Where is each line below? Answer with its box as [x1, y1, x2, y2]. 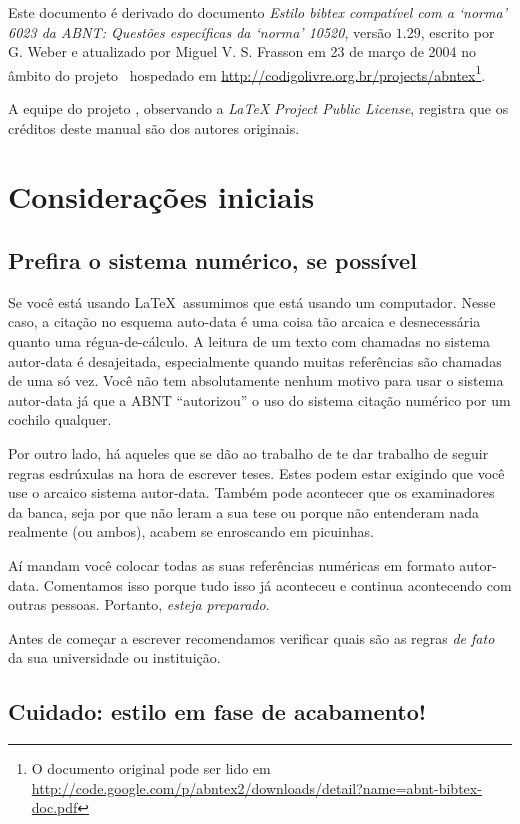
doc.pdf [31, 797, 78, 818]
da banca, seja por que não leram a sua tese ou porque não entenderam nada [8, 501, 479, 522]
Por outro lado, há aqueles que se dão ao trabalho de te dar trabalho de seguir [8, 442, 489, 463]
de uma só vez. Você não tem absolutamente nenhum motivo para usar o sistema [8, 370, 504, 391]
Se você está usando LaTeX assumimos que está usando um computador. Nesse [8, 291, 496, 312]
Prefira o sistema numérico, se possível [8, 244, 417, 275]
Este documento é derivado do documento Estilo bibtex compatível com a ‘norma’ [8, 2, 507, 22]
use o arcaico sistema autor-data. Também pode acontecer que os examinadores [8, 482, 495, 503]
